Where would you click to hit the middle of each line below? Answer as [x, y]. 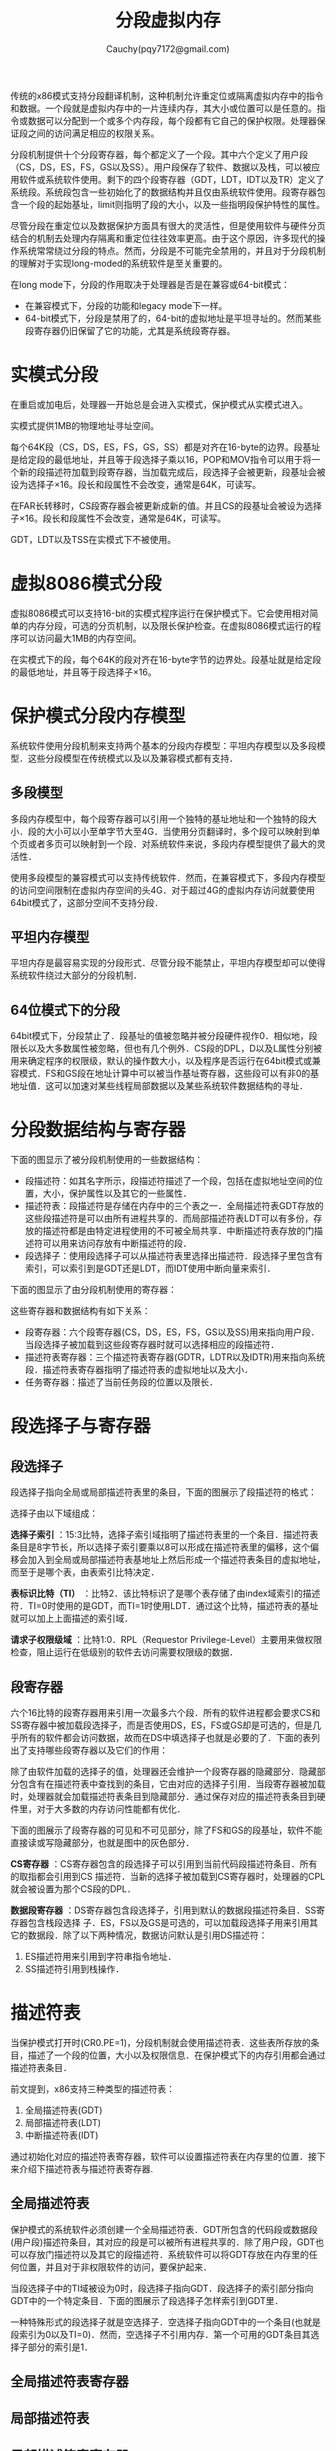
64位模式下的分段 [65, 1009]
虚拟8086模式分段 [86, 583]
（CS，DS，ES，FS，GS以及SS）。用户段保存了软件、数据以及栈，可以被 [161, 167]
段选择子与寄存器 [81, 1426]
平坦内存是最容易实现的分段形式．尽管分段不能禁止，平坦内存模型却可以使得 [168, 963]
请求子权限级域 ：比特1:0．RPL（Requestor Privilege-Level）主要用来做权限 [166, 1640]
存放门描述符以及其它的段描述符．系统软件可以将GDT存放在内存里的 [168, 2254]
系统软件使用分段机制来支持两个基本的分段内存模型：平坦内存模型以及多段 [163, 745]
